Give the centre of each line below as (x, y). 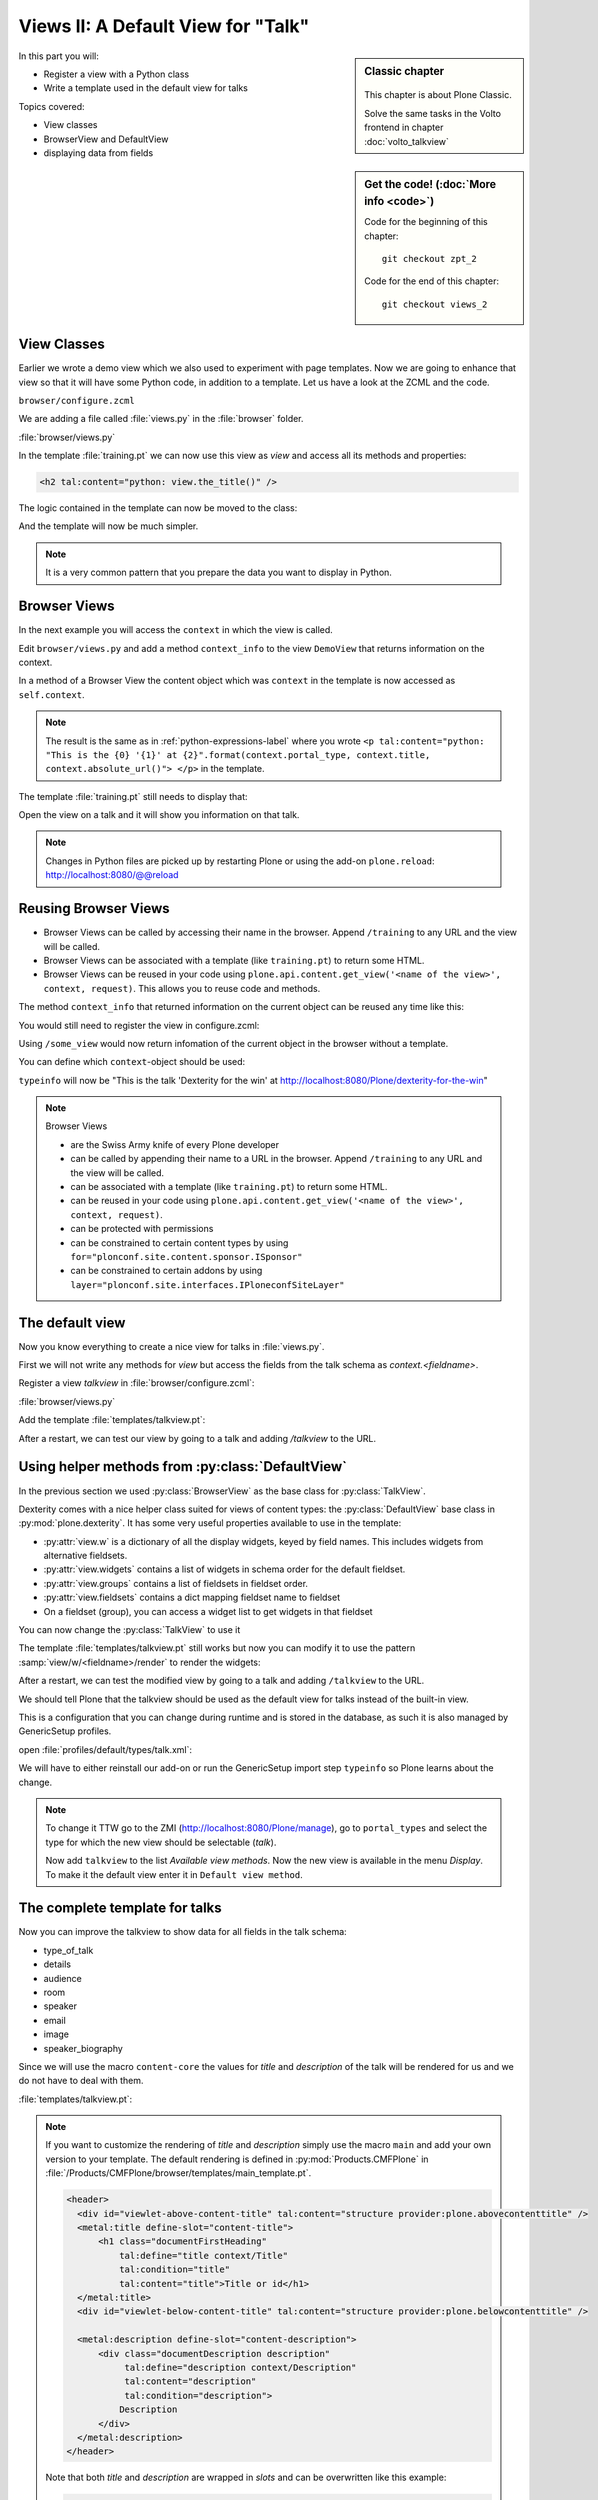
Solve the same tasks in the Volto (433, 113)
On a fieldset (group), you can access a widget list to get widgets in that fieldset (208, 1611)
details (57, 1964)
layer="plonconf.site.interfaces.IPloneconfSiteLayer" (207, 1284)
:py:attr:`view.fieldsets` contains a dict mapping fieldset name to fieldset (192, 1597)
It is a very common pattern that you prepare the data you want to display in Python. (218, 572)
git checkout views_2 (434, 304)
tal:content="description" (190, 2381)
